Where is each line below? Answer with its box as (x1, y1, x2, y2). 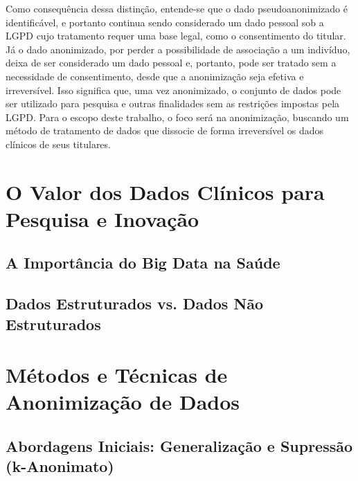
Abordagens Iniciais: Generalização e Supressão (6, 435, 353, 456)
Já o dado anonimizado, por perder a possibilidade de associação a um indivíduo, (6, 42, 350, 56)
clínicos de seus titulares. (6, 136, 111, 151)
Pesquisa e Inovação (6, 204, 199, 233)
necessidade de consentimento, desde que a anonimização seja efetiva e (6, 69, 304, 83)
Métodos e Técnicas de (6, 361, 228, 389)
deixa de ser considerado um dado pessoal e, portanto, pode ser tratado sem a (6, 55, 337, 70)
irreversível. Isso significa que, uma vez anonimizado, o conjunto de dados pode (6, 82, 341, 97)
